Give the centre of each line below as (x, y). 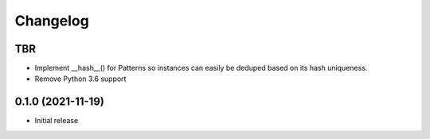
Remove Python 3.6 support (80, 79)
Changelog (52, 21)
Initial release (57, 121)
